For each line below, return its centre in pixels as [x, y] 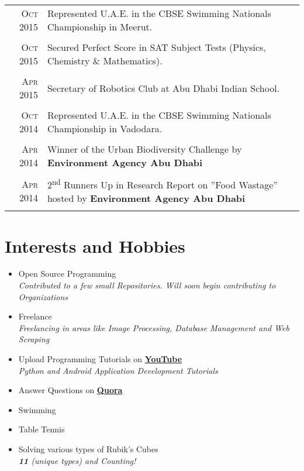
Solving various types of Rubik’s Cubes [88, 448]
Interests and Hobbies [95, 245]
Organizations [43, 296]
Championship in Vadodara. [105, 128]
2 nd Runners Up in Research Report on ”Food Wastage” [162, 184]
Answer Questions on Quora [70, 390]
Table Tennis [42, 429]
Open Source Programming [67, 274]
